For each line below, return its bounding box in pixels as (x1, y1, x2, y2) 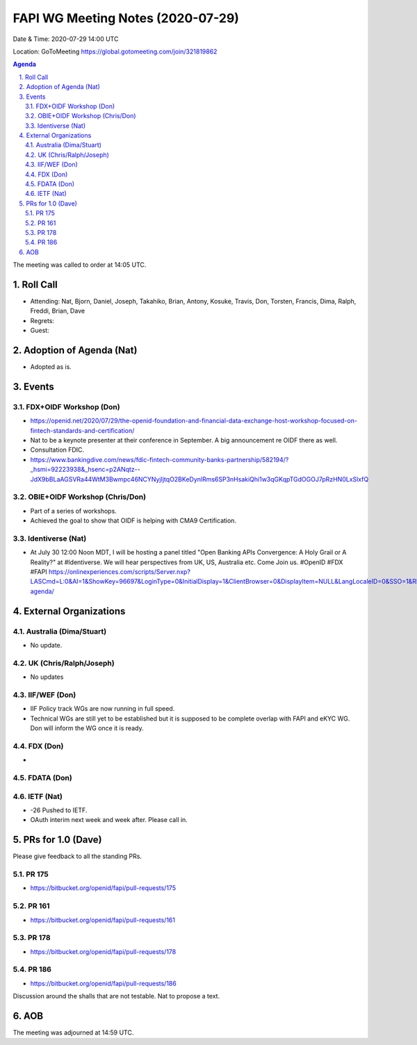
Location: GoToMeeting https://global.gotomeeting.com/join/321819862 (13, 47, 218, 56)
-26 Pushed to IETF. (30, 806, 88, 814)
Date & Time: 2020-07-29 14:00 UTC (13, 35, 119, 43)
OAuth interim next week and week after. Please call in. (30, 816, 188, 824)
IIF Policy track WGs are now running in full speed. (30, 705, 175, 713)
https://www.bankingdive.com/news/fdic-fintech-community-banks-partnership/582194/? (30, 455, 289, 463)
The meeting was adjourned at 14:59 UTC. (13, 1028, 134, 1037)
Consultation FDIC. (30, 445, 85, 454)
